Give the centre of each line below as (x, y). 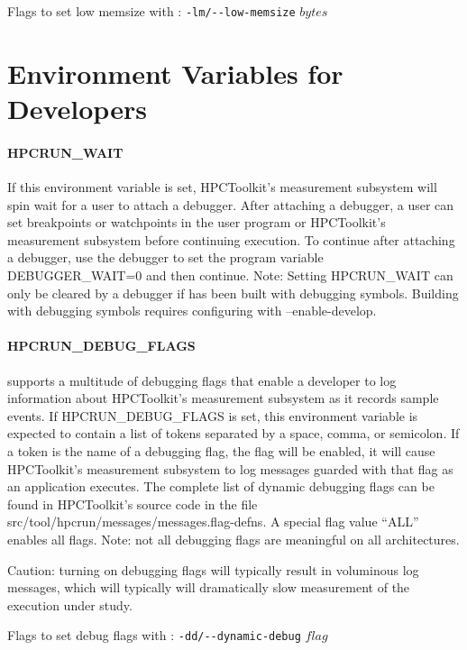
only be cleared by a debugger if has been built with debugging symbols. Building (233, 293)
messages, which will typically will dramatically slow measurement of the (209, 587)
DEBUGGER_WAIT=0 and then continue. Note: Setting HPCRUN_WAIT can (230, 275)
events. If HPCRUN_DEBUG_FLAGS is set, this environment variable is (213, 415)
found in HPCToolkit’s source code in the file (133, 504)
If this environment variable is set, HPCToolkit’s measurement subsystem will (222, 187)
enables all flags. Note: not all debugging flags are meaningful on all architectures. (233, 539)
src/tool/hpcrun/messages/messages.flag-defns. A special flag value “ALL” (213, 522)
